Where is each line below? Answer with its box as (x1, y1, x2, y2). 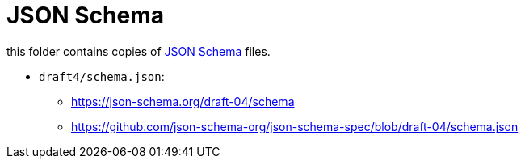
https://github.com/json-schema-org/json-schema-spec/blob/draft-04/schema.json (71, 119, 519, 133)
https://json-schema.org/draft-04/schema (71, 94, 295, 108)
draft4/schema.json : (39, 69, 165, 83)
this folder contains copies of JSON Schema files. (6, 44, 271, 58)
